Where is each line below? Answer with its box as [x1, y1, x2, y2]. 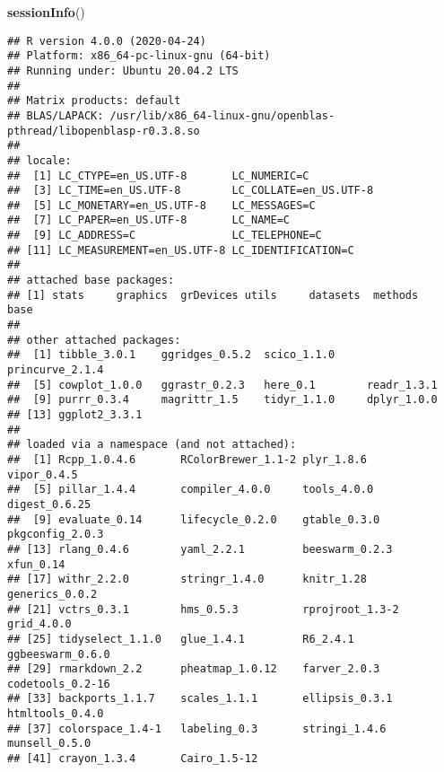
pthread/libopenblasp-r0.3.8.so [7, 124, 200, 137]
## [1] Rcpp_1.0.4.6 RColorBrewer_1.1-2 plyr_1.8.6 [7, 452, 367, 466]
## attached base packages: [7, 274, 175, 287]
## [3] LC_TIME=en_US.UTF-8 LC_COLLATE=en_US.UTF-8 [7, 184, 374, 197]
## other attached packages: [7, 333, 181, 347]
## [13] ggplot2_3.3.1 [7, 408, 143, 421]
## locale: [7, 154, 72, 167]
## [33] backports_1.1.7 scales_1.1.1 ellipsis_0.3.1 [7, 692, 393, 706]
